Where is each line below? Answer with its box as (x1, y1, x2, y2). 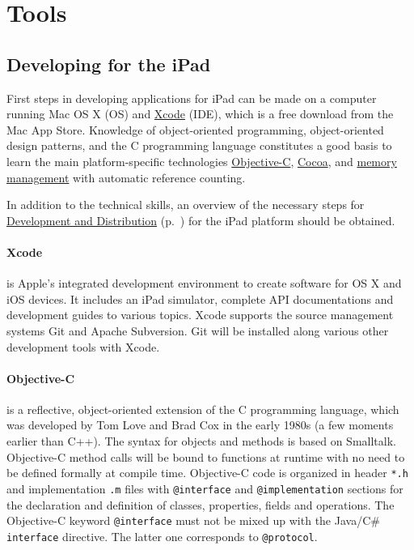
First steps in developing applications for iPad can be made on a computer (6, 89, 377, 106)
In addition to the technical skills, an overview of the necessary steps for (6, 196, 365, 213)
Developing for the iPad (6, 51, 211, 76)
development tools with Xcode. (6, 338, 160, 355)
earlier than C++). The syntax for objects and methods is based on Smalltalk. (6, 433, 396, 450)
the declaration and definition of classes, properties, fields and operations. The (6, 496, 395, 513)
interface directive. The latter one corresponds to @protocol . (6, 527, 318, 544)
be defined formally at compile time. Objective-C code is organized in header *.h (6, 464, 408, 481)
